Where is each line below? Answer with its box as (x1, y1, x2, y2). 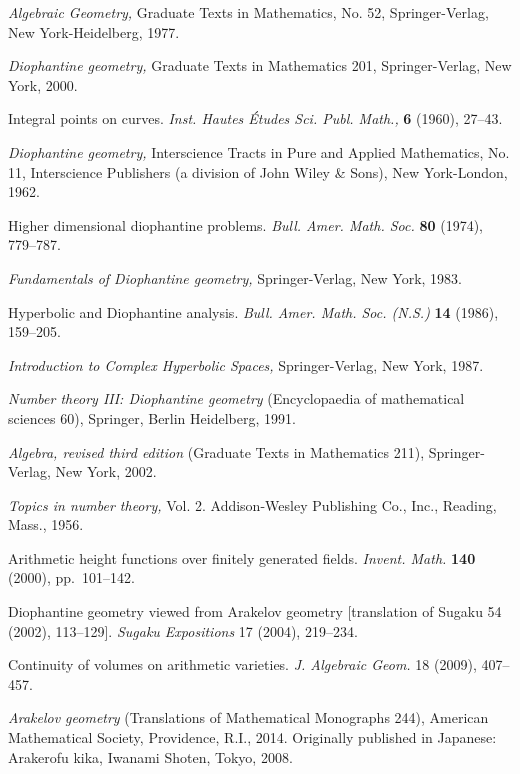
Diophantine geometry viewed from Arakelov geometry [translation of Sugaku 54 (8, 601, 502, 622)
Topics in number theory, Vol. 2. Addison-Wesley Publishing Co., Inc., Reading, (8, 494, 497, 515)
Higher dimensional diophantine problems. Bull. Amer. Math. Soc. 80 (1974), (8, 214, 484, 235)
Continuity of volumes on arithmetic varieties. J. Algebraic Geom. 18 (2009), (8, 654, 477, 675)
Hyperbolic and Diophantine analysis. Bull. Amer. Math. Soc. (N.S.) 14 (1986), (8, 301, 499, 322)
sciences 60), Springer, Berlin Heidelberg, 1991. (8, 407, 296, 428)
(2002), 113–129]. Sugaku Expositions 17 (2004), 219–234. (8, 620, 358, 641)
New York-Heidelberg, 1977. (8, 21, 180, 42)
